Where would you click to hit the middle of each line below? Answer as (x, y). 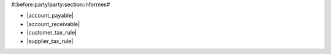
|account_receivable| (53, 24)
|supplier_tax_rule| (50, 41)
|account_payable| (50, 16)
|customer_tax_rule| (52, 33)
